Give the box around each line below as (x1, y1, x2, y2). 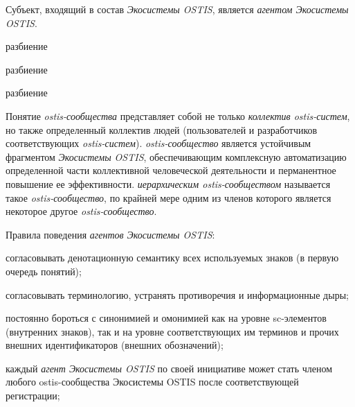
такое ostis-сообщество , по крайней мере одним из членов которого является (6, 190, 331, 205)
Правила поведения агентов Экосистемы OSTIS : (6, 227, 215, 241)
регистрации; (6, 388, 60, 403)
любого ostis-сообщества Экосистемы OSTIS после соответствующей (6, 374, 299, 389)
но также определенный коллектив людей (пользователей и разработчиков (6, 122, 318, 137)
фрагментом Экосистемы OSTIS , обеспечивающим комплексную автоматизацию (6, 149, 347, 164)
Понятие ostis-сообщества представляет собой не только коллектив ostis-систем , (6, 108, 350, 123)
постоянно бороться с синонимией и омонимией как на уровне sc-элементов (6, 311, 327, 325)
